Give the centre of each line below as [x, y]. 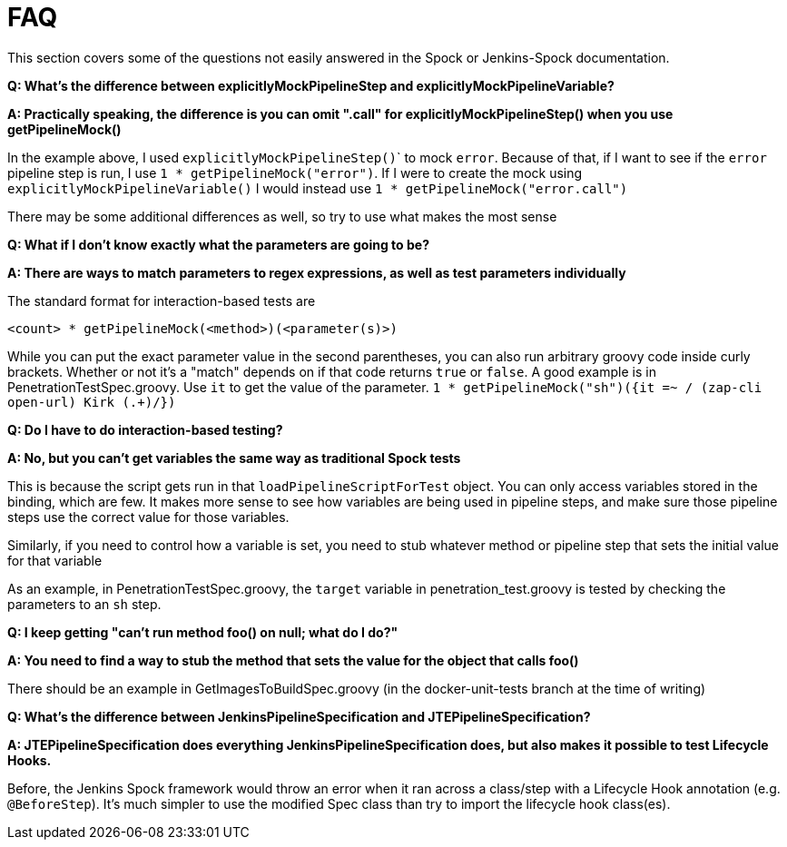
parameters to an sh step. [84, 604]
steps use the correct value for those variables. [148, 517]
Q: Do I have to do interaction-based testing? [145, 429]
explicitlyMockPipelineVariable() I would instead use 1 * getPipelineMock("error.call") [318, 188]
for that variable [55, 560]
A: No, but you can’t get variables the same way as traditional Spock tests [234, 458]
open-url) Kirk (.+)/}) [92, 402]
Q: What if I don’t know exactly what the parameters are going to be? [218, 244]
